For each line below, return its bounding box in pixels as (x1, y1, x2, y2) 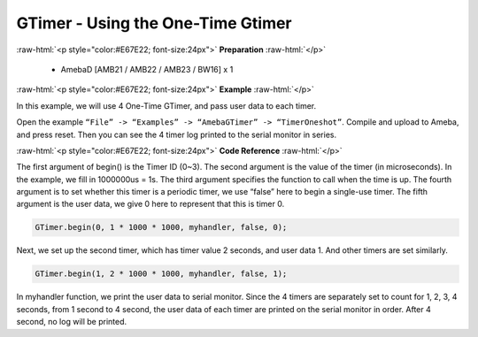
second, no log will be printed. (16, 317, 127, 327)
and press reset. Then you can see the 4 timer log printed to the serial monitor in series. (16, 129, 336, 140)
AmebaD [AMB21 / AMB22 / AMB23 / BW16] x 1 (60, 64, 234, 74)
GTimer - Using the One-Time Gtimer (16, 13, 292, 33)
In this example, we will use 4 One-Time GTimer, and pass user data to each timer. (16, 100, 317, 111)
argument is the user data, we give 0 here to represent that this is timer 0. (16, 199, 285, 210)
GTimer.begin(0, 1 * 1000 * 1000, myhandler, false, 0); (35, 222, 288, 233)
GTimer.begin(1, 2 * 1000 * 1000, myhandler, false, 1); (35, 269, 288, 279)
